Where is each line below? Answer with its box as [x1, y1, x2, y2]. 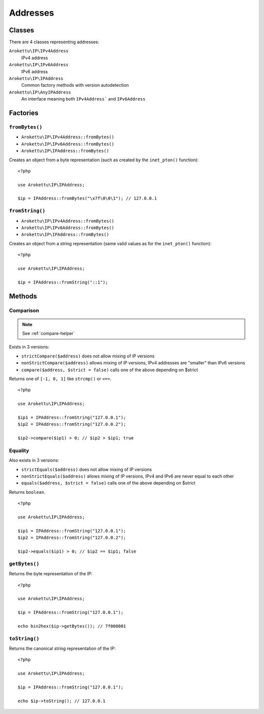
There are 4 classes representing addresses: [9, 39, 100, 45]
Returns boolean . [9, 489, 45, 495]
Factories [9, 109, 39, 117]
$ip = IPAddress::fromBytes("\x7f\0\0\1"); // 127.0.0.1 [18, 196, 157, 201]
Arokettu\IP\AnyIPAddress [9, 89, 71, 95]
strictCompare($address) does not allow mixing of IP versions [21, 353, 155, 359]
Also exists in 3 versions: [9, 458, 59, 463]
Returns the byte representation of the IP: [9, 571, 92, 577]
